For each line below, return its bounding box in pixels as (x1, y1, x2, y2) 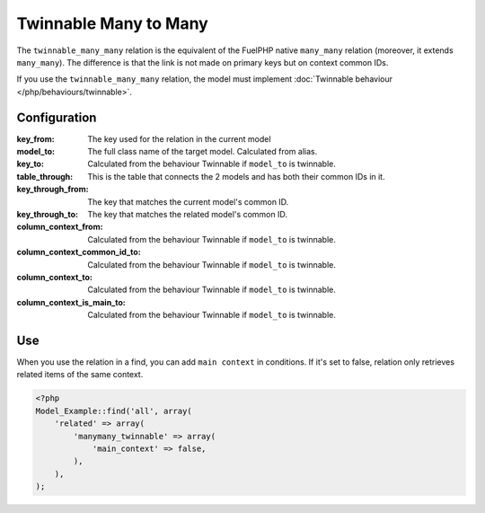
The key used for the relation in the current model (87, 133, 271, 144)
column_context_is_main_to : (16, 296, 126, 307)
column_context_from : (16, 221, 103, 233)
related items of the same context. (16, 369, 144, 380)
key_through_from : (16, 184, 89, 195)
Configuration (16, 110, 97, 125)
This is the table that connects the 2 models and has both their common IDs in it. (87, 171, 385, 181)
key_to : (16, 158, 45, 170)
